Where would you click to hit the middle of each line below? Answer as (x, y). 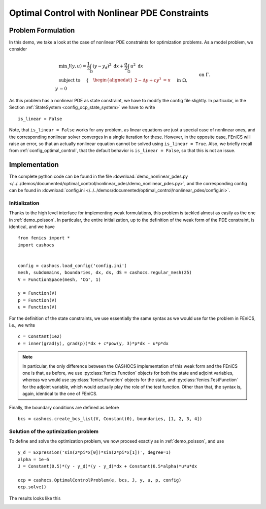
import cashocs (36, 245)
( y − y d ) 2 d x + (108, 66)
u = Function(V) (37, 307)
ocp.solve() (32, 487)
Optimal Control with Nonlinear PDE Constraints (109, 13)
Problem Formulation (42, 30)
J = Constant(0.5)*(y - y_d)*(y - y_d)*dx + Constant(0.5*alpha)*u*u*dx (107, 466)
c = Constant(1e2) (40, 336)
